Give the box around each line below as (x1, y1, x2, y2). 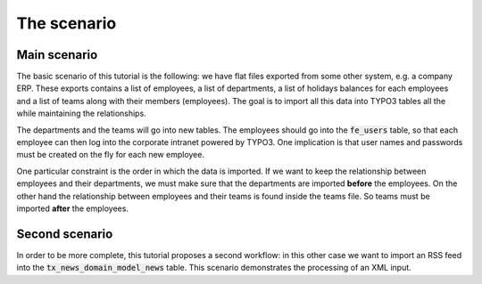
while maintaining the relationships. (16, 108, 146, 119)
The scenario (16, 13, 117, 33)
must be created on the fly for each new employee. (16, 150, 205, 160)
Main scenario (16, 47, 98, 62)
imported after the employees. (16, 203, 129, 214)
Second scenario (16, 226, 113, 241)
